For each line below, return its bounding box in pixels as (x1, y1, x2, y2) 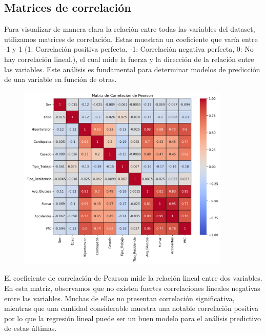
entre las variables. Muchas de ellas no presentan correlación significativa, (4, 292, 235, 303)
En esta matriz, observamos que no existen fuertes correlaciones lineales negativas (4, 283, 260, 294)
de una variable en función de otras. (4, 74, 117, 85)
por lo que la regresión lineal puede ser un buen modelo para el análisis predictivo (4, 312, 261, 323)
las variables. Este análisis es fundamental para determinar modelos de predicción (4, 64, 260, 74)
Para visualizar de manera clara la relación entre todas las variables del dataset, (4, 24, 255, 34)
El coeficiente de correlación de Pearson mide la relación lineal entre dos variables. (4, 273, 262, 283)
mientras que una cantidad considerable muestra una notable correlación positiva (4, 303, 258, 313)
